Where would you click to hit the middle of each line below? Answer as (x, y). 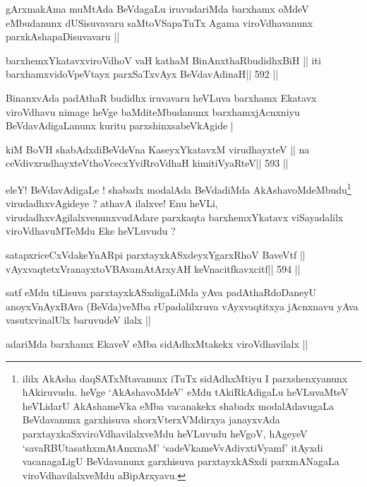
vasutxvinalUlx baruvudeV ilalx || (78, 320)
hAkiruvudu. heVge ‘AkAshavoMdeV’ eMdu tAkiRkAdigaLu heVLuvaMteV (185, 392)
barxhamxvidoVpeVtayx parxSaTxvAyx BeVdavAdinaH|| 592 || (142, 74)
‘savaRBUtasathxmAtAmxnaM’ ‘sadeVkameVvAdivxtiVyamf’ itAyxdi (173, 447)
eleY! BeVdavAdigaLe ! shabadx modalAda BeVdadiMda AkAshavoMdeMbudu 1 (179, 188)
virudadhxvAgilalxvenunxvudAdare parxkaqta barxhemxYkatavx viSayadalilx (175, 217)
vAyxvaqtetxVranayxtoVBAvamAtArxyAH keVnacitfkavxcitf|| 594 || (153, 268)
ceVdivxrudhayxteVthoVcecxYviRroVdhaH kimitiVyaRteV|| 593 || (147, 163)
